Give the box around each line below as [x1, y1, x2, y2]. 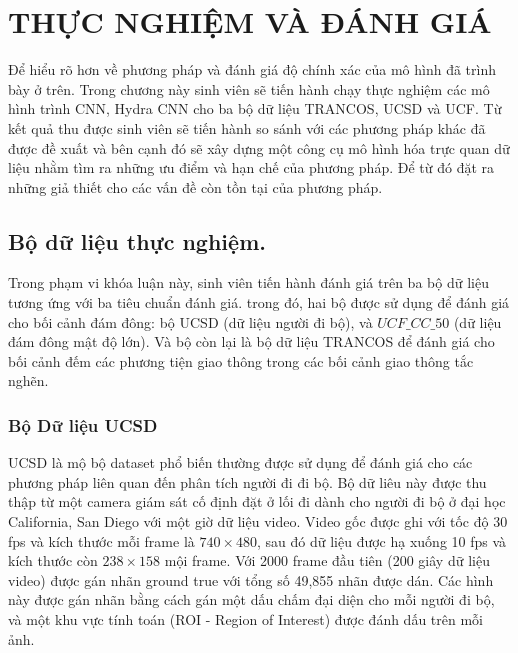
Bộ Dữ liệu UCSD [8, 412, 158, 437]
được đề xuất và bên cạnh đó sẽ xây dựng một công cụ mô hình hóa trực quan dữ [8, 137, 510, 158]
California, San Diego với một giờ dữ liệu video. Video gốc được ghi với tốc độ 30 [8, 511, 508, 532]
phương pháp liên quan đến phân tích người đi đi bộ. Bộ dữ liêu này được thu [8, 471, 487, 492]
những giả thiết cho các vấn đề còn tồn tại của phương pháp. [8, 176, 383, 197]
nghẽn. [8, 370, 49, 391]
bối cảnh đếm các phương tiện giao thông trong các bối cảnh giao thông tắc [8, 350, 474, 371]
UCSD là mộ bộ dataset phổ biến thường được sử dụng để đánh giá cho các [8, 452, 473, 473]
